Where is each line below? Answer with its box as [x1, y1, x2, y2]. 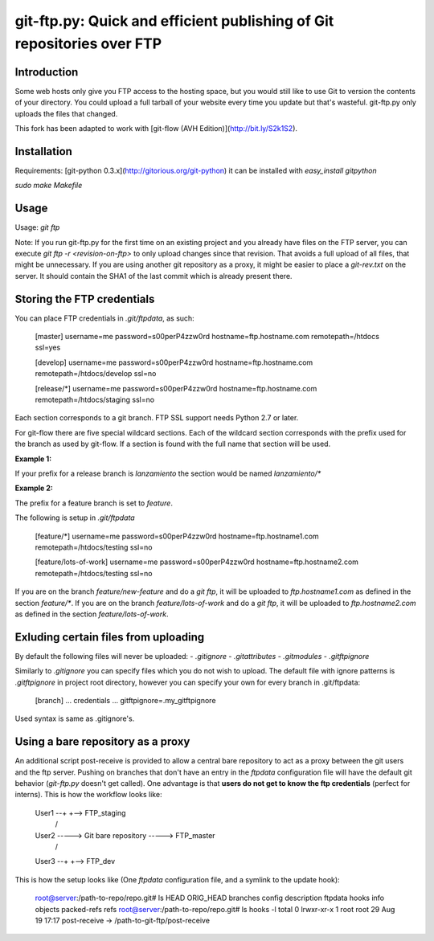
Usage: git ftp [14, 223, 60, 232]
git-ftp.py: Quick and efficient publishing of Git [14, 12, 334, 30]
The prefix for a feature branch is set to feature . [14, 498, 173, 508]
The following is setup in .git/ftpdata [14, 513, 136, 522]
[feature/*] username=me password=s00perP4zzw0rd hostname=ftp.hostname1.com [35, 531, 319, 541]
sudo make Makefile [14, 181, 83, 190]
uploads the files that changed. [14, 108, 118, 118]
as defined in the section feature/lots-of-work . [14, 609, 169, 619]
